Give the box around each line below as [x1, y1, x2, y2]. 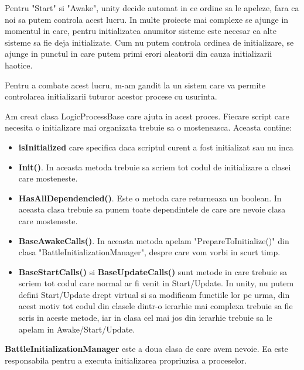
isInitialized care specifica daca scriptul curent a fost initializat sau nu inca [18, 141, 293, 153]
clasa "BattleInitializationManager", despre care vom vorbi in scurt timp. [18, 246, 281, 258]
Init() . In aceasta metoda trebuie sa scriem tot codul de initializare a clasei [18, 160, 291, 173]
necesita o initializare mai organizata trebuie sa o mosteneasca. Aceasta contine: [5, 121, 292, 133]
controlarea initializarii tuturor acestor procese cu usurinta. [5, 90, 217, 102]
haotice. [5, 59, 33, 71]
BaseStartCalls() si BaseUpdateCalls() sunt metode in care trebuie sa [18, 265, 287, 277]
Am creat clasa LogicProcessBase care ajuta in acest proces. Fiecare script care [5, 109, 289, 122]
